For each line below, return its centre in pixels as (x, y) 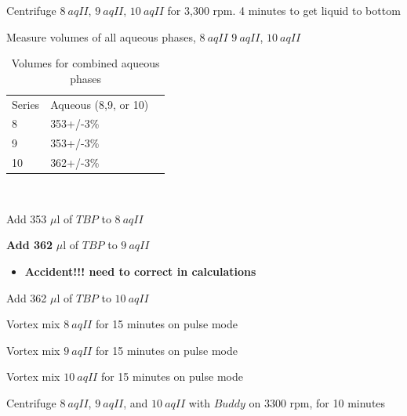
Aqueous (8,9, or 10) (100, 104)
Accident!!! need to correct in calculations (140, 271)
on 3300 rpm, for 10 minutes (317, 403)
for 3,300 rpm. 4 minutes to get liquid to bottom (284, 10)
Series (26, 104)
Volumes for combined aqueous (85, 63)
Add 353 (27, 218)
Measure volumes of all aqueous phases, (101, 36)
